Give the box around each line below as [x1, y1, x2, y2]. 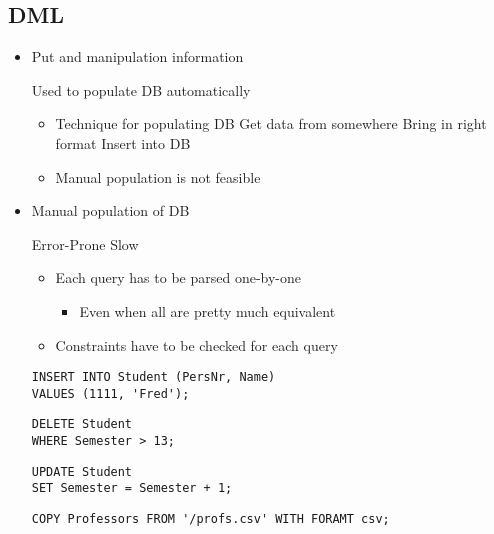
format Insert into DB [55, 132, 191, 153]
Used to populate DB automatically [31, 79, 251, 100]
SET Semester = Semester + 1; [31, 481, 233, 496]
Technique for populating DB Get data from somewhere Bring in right [55, 113, 487, 134]
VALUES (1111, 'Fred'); [31, 386, 190, 401]
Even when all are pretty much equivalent [79, 300, 336, 321]
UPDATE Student [31, 464, 133, 479]
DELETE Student [31, 417, 133, 432]
